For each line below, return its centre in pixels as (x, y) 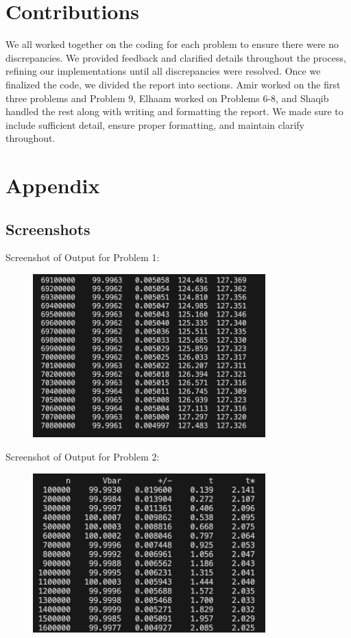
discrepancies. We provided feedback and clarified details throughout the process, (176, 57)
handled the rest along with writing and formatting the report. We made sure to (174, 111)
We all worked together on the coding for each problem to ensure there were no (172, 44)
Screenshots (48, 229)
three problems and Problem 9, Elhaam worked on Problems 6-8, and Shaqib (167, 98)
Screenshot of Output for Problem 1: (83, 257)
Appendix (53, 185)
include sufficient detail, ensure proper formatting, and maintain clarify (155, 124)
